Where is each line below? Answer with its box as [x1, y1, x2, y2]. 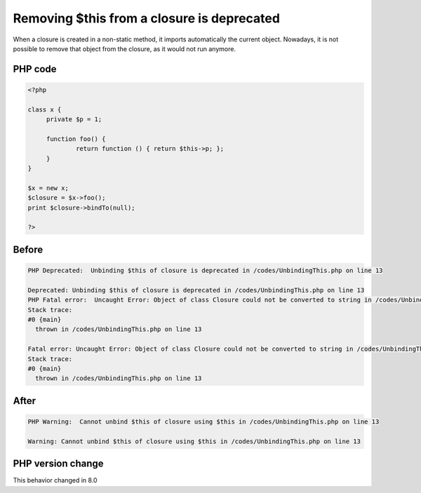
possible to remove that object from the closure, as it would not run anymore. [13, 44, 236, 53]
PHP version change [13, 458, 105, 470]
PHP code [13, 63, 57, 75]
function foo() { [46, 135, 106, 143]
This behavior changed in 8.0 [13, 476, 98, 485]
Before [13, 243, 44, 255]
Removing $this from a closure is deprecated [13, 11, 281, 26]
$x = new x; [27, 184, 69, 192]
